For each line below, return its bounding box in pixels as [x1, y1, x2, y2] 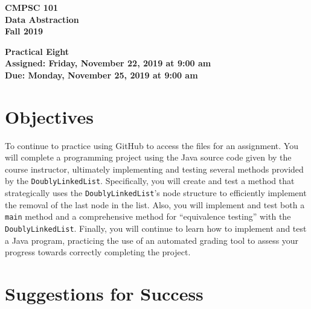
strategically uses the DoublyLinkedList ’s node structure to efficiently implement [5, 186, 307, 199]
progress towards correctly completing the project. [5, 246, 191, 258]
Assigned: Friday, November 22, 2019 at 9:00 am [5, 57, 211, 69]
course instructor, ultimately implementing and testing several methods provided [5, 162, 304, 175]
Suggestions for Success [5, 281, 204, 306]
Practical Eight [5, 45, 69, 57]
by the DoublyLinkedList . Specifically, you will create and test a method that [5, 174, 295, 187]
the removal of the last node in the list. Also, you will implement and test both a [5, 198, 305, 211]
